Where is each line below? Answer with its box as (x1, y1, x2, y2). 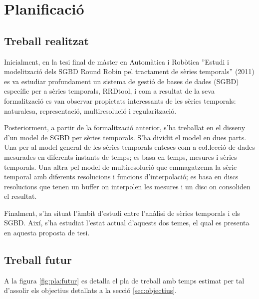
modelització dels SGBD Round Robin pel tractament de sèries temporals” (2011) (4, 66, 255, 77)
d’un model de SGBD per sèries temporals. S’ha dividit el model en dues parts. (4, 132, 247, 142)
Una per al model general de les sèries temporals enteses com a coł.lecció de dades (4, 142, 255, 152)
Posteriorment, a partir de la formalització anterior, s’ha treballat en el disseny (4, 122, 246, 133)
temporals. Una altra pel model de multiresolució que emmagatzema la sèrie (4, 161, 237, 172)
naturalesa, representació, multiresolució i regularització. (4, 105, 177, 116)
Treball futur (4, 252, 72, 267)
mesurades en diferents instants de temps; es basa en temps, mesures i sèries (4, 151, 237, 162)
